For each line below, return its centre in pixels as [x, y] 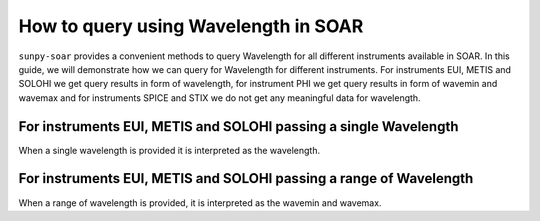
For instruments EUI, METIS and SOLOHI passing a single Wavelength [238, 126]
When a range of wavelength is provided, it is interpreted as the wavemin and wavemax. [200, 202]
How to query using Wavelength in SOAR [191, 26]
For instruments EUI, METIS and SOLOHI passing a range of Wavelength [246, 178]
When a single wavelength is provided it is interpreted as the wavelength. [169, 150]
